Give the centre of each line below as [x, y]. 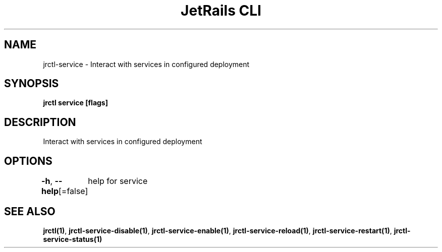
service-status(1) [73, 239]
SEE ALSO [30, 211]
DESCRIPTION [40, 122]
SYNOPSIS [32, 84]
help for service [118, 181]
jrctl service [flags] [75, 103]
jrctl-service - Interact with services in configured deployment [146, 64]
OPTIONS [28, 161]
